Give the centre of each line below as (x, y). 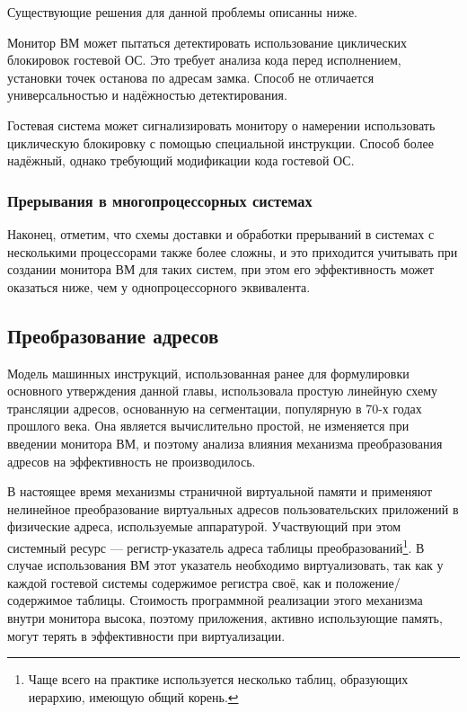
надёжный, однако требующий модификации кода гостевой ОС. (181, 160)
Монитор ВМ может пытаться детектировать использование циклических (207, 42)
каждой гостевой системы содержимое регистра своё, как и (170, 582)
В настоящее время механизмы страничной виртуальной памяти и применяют (220, 491)
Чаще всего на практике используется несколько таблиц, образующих (218, 679)
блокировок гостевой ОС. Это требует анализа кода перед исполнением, (204, 60)
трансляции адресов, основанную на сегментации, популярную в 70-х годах (215, 408)
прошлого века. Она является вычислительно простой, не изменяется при (208, 426)
